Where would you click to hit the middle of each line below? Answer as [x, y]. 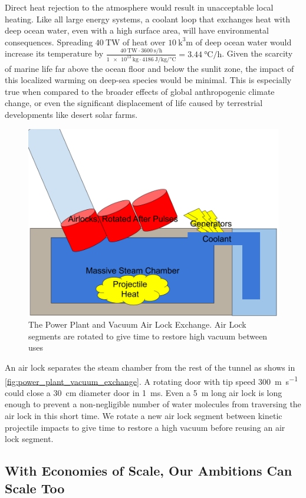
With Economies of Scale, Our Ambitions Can [149, 471]
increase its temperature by [54, 53]
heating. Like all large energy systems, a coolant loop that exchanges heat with [147, 19]
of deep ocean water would [244, 42]
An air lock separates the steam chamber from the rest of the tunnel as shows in [150, 367]
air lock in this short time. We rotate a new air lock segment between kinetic [144, 415]
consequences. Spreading [49, 42]
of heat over [144, 42]
